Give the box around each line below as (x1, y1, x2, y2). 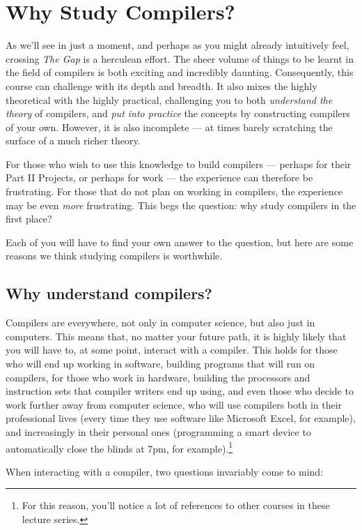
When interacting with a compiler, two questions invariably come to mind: (6, 464, 324, 478)
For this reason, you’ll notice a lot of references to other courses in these (22, 498, 330, 513)
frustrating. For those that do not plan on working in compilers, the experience (6, 184, 343, 199)
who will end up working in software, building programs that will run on (6, 356, 315, 371)
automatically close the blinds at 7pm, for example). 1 (6, 439, 233, 455)
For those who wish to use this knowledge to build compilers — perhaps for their (6, 156, 352, 171)
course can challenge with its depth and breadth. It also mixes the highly (6, 78, 317, 93)
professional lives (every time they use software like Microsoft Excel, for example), (6, 411, 356, 425)
